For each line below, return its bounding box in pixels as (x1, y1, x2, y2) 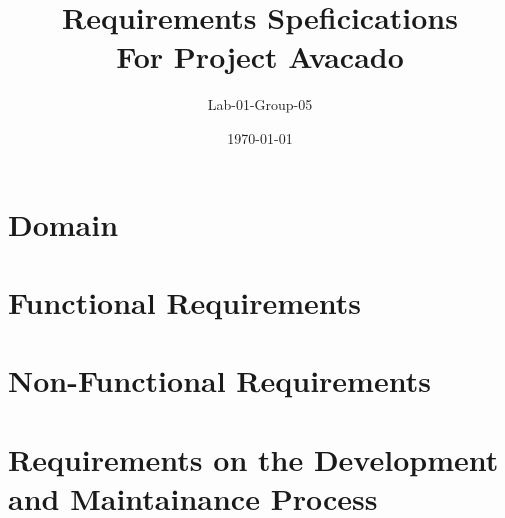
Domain (8, 203, 119, 244)
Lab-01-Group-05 (207, 94, 313, 115)
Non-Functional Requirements (8, 360, 431, 401)
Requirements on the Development (8, 438, 499, 479)
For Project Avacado (116, 36, 404, 77)
